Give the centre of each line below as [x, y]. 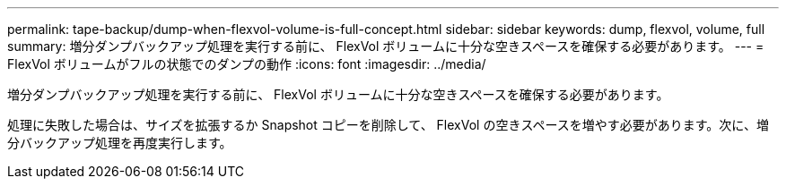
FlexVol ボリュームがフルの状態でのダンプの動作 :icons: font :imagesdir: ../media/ [247, 64]
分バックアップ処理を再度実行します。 [120, 143]
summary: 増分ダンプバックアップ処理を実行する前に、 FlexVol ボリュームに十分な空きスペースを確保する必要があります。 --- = [386, 46]
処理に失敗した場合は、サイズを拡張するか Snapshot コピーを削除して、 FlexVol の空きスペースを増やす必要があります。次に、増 [388, 125]
